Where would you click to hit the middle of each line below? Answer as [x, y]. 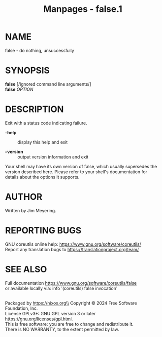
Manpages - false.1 [83, 9]
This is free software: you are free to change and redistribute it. [69, 324]
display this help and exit [43, 142]
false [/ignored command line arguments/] [48, 84]
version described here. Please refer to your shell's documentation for [76, 172]
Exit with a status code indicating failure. [46, 123]
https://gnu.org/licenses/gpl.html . [39, 319]
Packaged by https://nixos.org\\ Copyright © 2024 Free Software [71, 303]
